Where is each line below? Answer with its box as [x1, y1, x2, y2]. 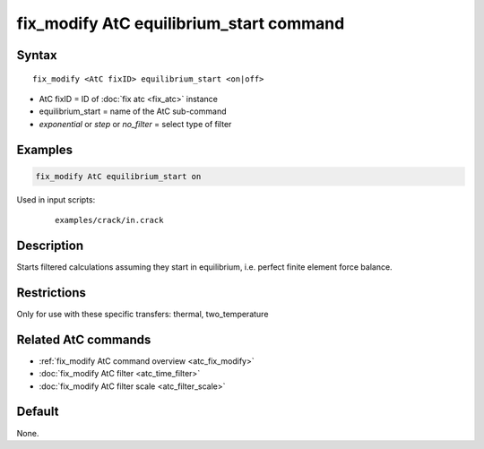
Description [16, 237, 84, 253]
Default [16, 404, 59, 419]
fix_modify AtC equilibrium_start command [16, 13, 345, 33]
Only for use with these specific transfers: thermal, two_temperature [16, 308, 269, 319]
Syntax [16, 47, 57, 63]
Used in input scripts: [16, 194, 96, 205]
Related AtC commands [16, 332, 151, 347]
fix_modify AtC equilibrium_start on [35, 171, 202, 181]
